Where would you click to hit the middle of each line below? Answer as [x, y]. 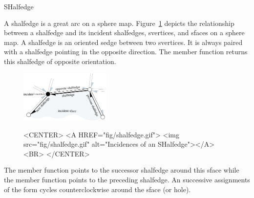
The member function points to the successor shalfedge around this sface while [122, 170]
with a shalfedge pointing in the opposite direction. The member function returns [126, 52]
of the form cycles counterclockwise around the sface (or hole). [97, 189]
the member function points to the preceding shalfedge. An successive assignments [127, 179]
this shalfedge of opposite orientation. [60, 61]
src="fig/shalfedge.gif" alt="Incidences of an [90, 144]
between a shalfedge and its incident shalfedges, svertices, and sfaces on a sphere [124, 33]
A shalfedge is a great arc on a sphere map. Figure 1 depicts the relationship [119, 23]
